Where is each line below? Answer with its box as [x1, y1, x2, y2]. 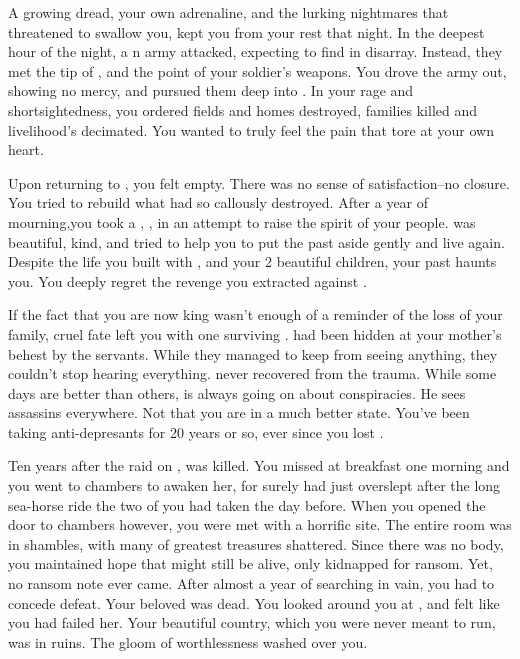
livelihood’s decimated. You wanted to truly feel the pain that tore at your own [8, 119, 494, 140]
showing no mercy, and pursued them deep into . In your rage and [8, 80, 414, 101]
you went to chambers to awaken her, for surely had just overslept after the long [8, 475, 501, 496]
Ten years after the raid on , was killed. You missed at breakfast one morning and [8, 455, 510, 476]
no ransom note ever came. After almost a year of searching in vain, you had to [8, 573, 495, 594]
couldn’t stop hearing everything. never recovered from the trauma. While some [8, 363, 497, 384]
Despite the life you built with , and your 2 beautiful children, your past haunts [8, 251, 497, 272]
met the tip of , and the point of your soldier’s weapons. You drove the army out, [8, 60, 507, 81]
